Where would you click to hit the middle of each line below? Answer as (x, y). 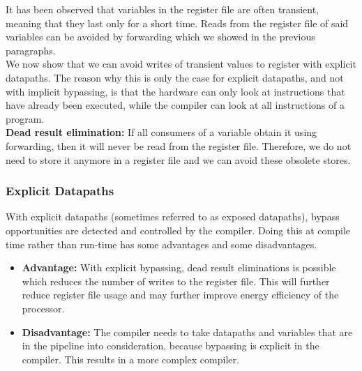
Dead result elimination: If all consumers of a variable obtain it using (161, 132)
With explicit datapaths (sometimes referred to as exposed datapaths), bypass (173, 217)
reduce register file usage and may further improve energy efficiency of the (180, 295)
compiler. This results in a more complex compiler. (130, 359)
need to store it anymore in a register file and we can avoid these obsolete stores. (178, 159)
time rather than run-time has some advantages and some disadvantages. (161, 244)
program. (25, 118)
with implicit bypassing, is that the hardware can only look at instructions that (175, 91)
